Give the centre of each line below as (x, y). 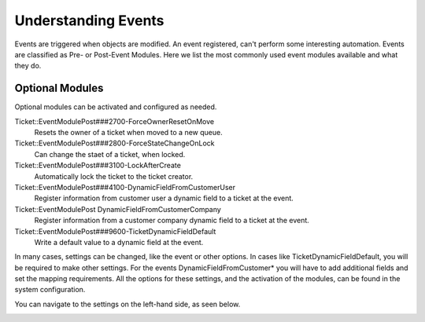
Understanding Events (89, 20)
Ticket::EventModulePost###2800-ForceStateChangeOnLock (115, 143)
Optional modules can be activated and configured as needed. (116, 107)
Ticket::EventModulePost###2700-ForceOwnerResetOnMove (115, 121)
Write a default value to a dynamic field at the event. (119, 242)
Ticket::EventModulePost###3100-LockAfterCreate (98, 166)
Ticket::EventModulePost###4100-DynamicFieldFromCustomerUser (125, 187)
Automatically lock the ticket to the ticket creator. (114, 176)
